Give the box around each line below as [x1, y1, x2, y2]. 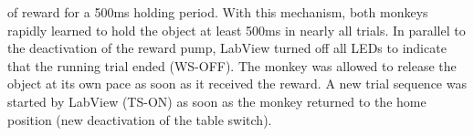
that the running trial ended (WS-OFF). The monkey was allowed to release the [7, 56, 457, 75]
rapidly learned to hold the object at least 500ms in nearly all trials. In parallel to [7, 20, 466, 39]
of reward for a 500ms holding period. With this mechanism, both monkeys [7, 3, 428, 21]
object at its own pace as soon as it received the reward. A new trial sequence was [7, 74, 467, 93]
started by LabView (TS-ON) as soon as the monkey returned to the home [7, 91, 427, 110]
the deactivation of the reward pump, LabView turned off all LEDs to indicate [7, 38, 447, 58]
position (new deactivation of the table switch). [7, 110, 272, 129]
